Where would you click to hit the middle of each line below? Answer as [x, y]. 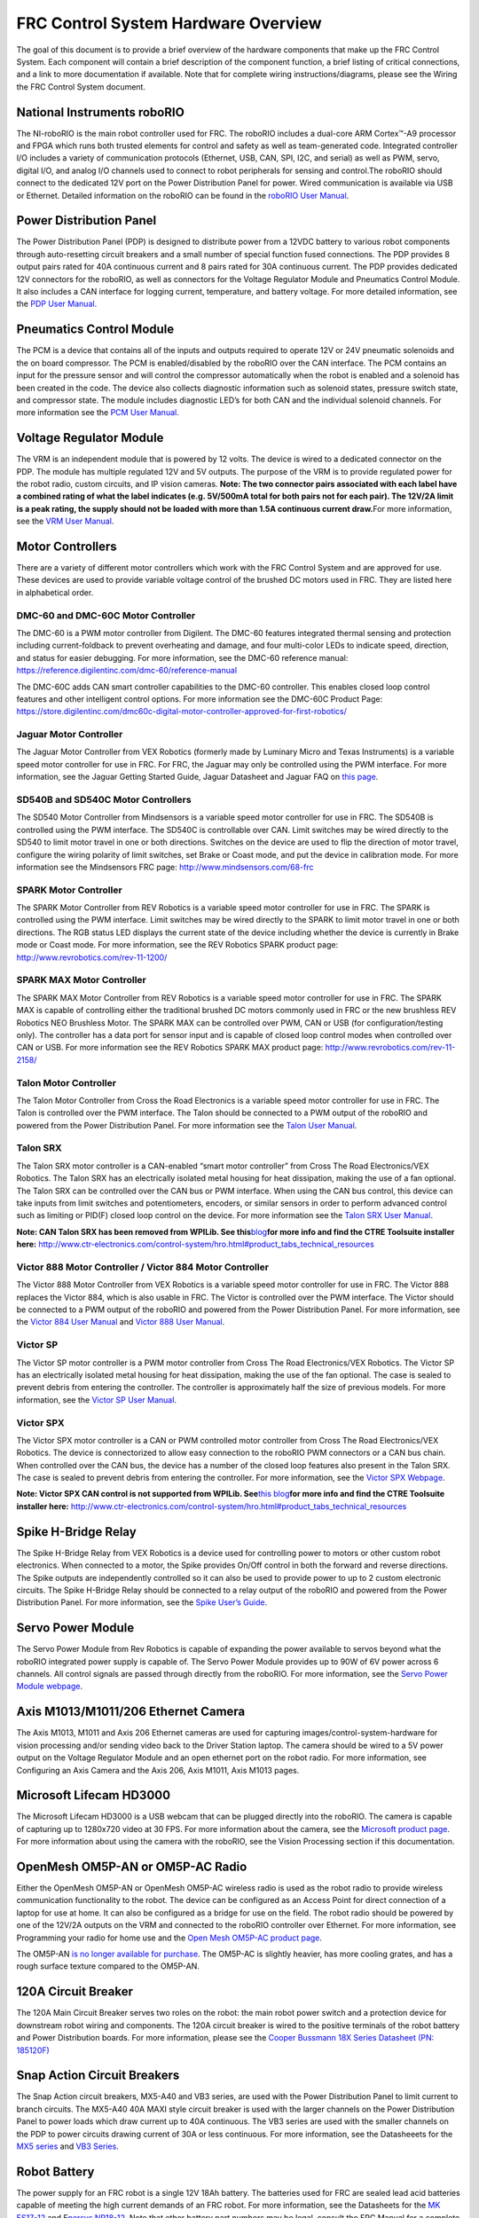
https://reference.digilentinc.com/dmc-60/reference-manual [127, 671]
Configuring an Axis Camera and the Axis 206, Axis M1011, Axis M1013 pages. [158, 1770]
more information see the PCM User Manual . [98, 413]
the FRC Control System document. [81, 87]
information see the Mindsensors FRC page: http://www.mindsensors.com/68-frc [165, 867]
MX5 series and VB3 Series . [67, 2146]
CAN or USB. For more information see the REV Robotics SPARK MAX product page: [170, 1048]
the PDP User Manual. [57, 304]
